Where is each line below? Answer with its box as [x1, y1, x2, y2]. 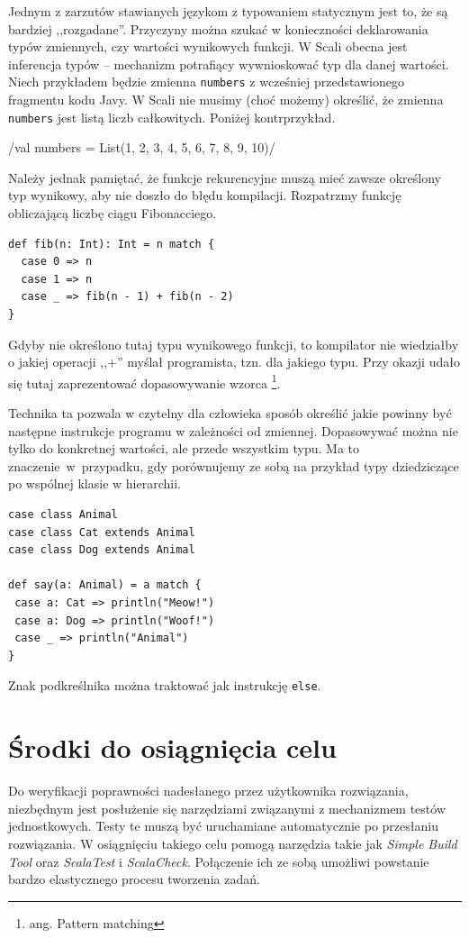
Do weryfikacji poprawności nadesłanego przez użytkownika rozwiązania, [8, 781, 409, 800]
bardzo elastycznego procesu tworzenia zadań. [8, 870, 260, 888]
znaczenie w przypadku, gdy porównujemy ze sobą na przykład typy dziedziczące [8, 456, 459, 475]
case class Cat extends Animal [8, 525, 195, 539]
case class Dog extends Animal [8, 543, 195, 557]
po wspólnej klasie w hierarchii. [8, 474, 181, 493]
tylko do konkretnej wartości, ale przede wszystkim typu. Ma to [8, 439, 359, 458]
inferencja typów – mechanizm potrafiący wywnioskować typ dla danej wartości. [8, 54, 449, 73]
